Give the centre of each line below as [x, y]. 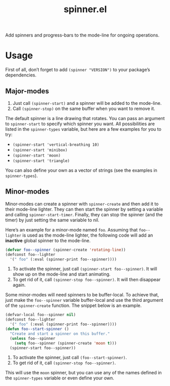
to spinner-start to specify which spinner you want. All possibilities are [80, 124]
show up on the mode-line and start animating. [61, 274]
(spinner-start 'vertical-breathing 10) [56, 145]
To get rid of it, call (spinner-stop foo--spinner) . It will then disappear [87, 280]
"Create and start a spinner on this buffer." [60, 334]
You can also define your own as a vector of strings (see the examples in [81, 170]
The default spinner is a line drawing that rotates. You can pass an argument [85, 118]
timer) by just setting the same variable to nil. [53, 220]
